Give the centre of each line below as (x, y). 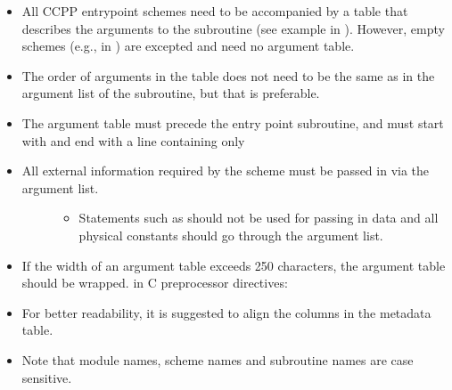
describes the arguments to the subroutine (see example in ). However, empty (233, 28)
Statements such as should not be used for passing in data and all (259, 218)
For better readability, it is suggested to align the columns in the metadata (226, 312)
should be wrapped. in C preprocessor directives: (155, 283)
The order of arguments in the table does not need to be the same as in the (228, 75)
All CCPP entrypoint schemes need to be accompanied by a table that (215, 11)
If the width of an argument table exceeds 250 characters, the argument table (234, 265)
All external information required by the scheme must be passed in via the (226, 171)
